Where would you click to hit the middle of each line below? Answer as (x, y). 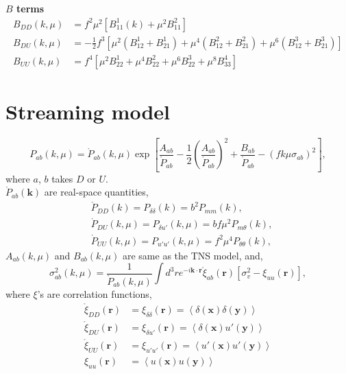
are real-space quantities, (96, 192)
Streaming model (88, 111)
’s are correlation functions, (95, 294)
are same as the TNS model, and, (193, 255)
